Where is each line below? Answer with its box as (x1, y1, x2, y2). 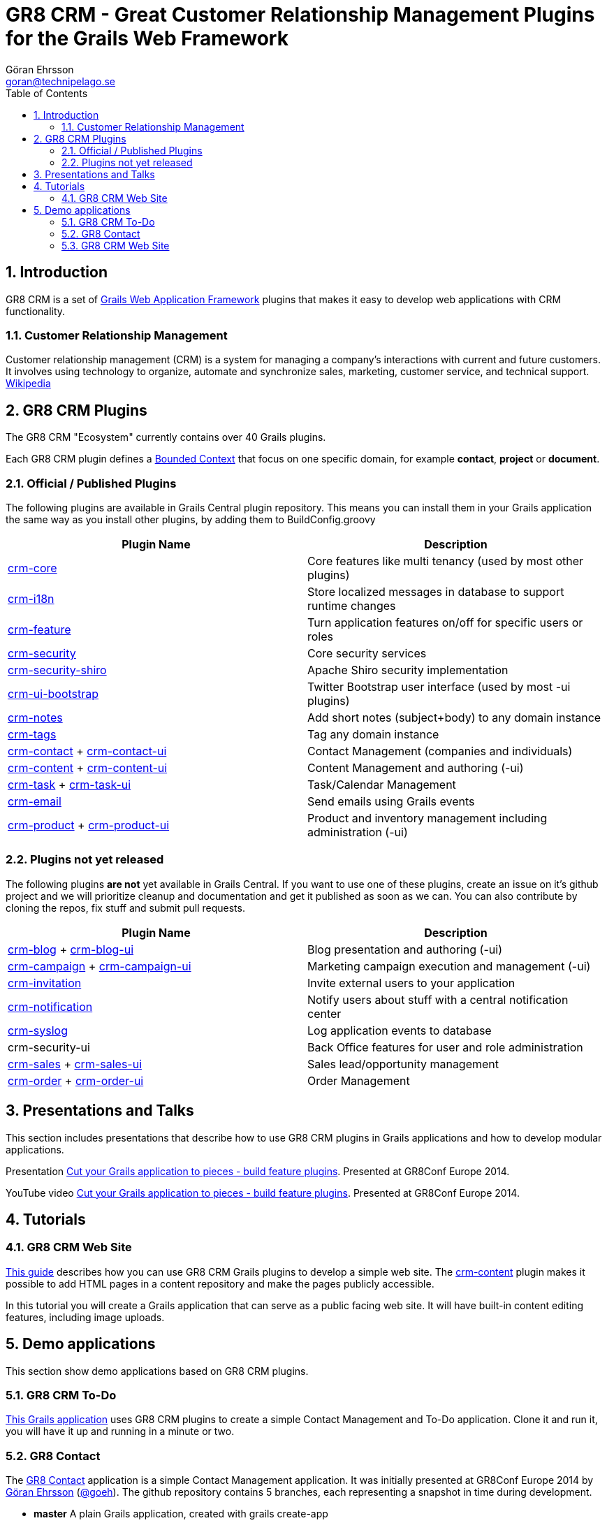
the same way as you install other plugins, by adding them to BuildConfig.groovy (6, 513, 376, 525)
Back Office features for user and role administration (307, 1040, 583, 1054)
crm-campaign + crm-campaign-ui (8, 959, 191, 973)
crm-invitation (8, 975, 82, 990)
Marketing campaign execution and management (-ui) (307, 959, 591, 973)
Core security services (307, 646, 427, 660)
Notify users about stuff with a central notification (307, 992, 569, 1007)
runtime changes (307, 598, 396, 613)
